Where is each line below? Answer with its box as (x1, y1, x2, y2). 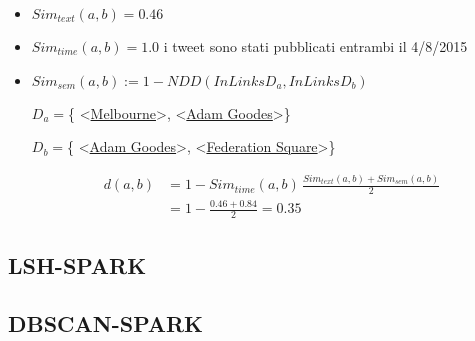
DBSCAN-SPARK (8, 308, 203, 339)
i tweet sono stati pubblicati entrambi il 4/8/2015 (163, 36, 468, 56)
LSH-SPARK (8, 249, 147, 280)
